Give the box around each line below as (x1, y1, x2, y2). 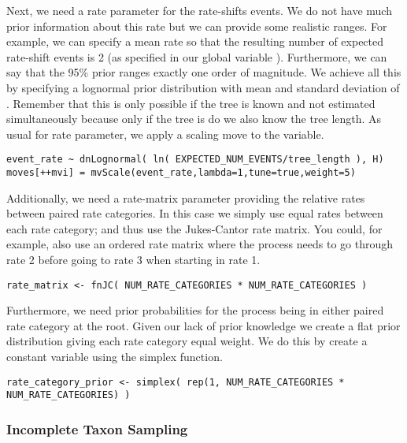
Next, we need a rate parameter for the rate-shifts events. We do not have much (6, 2, 392, 18)
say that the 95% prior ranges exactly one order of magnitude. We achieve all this (6, 64, 401, 80)
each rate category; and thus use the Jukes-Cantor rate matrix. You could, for (6, 220, 383, 236)
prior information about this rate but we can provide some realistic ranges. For (6, 17, 387, 34)
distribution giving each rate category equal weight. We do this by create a (6, 333, 368, 349)
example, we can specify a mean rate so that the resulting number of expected (6, 33, 384, 50)
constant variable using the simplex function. (6, 348, 223, 365)
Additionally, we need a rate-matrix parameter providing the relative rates (6, 189, 365, 206)
